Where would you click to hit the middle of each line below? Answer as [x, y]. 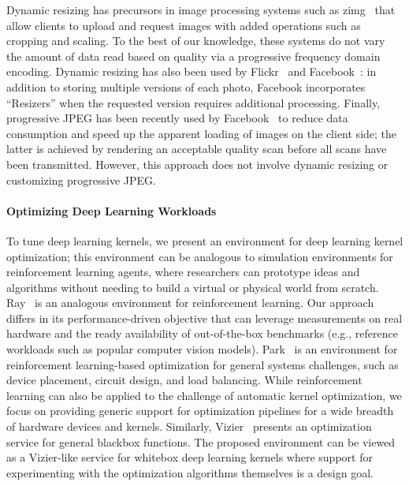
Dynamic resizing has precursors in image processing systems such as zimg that [201, 9]
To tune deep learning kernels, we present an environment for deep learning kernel [205, 240]
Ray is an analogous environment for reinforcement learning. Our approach [190, 303]
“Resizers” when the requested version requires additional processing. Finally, [193, 102]
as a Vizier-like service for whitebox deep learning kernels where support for [190, 457]
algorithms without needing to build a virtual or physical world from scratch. [193, 287]
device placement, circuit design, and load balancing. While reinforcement [184, 380]
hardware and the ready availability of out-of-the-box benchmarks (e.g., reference [202, 333]
